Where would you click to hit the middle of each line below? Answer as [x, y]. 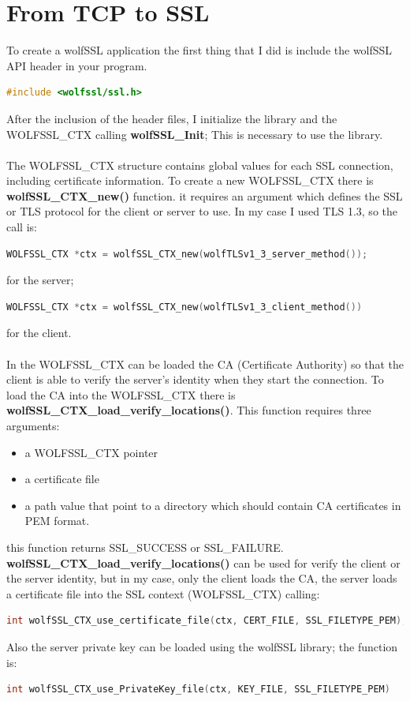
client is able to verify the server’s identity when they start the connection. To [195, 379]
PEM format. [57, 521]
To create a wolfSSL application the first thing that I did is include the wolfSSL [199, 50]
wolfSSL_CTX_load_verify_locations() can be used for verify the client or [203, 562]
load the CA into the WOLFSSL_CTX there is [121, 394]
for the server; [40, 280]
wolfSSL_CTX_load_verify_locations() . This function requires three [189, 410]
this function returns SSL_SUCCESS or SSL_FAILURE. [145, 547]
